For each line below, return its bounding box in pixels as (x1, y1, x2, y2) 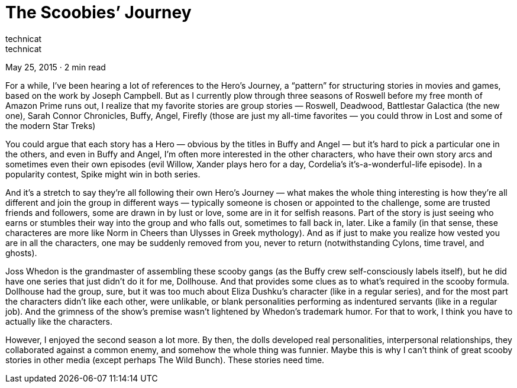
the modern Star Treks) (5, 120, 96, 131)
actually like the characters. (5, 316, 113, 326)
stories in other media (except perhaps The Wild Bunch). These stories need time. (5, 354, 325, 365)
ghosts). (5, 247, 37, 258)
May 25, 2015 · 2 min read (5, 62, 106, 72)
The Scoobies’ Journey (5, 2, 192, 22)
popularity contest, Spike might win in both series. (5, 169, 201, 179)
